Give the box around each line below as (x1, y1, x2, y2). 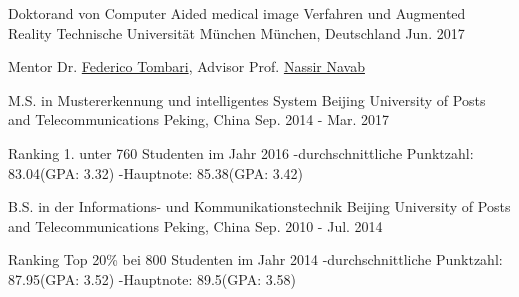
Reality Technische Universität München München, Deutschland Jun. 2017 (8, 22, 465, 43)
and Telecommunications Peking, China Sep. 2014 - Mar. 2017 (8, 109, 390, 130)
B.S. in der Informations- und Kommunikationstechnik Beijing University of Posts (8, 196, 511, 217)
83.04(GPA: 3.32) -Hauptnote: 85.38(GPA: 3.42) (8, 162, 304, 183)
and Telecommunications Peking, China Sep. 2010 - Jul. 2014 (8, 215, 383, 236)
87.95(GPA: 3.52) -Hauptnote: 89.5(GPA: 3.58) (8, 268, 297, 289)
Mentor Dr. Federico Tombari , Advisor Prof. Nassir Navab (8, 56, 365, 77)
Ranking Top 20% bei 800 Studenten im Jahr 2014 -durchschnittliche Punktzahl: (8, 249, 503, 270)
